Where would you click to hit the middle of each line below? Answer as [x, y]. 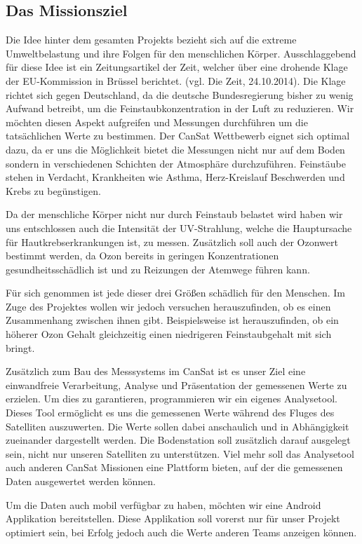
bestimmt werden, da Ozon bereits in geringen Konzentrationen [142, 256]
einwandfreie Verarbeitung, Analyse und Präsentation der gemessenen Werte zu [176, 385]
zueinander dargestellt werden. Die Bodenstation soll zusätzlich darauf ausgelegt [178, 440]
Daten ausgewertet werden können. [81, 481]
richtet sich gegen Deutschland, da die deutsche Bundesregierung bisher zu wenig [180, 94]
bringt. [20, 347]
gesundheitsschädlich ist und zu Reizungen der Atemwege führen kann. [158, 269]
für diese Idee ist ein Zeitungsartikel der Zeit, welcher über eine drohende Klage [177, 67]
